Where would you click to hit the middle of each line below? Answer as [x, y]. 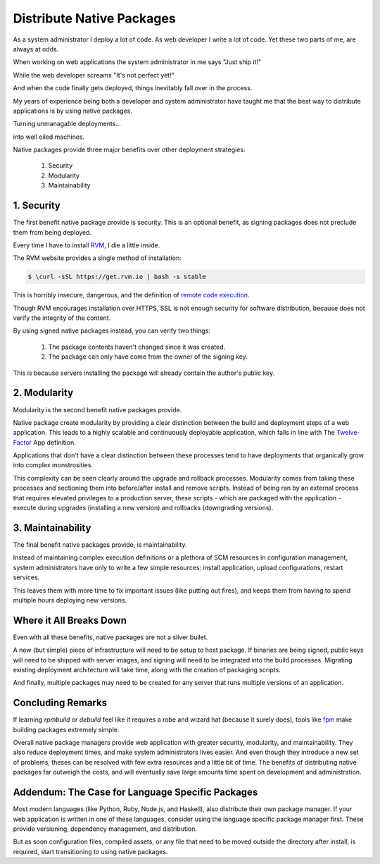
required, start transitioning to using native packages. [90, 851]
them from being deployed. [52, 232]
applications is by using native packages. [73, 111]
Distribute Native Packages [94, 18]
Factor [22, 442]
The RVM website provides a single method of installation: [97, 258]
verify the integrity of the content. [62, 318]
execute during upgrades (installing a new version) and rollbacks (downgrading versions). [143, 508]
